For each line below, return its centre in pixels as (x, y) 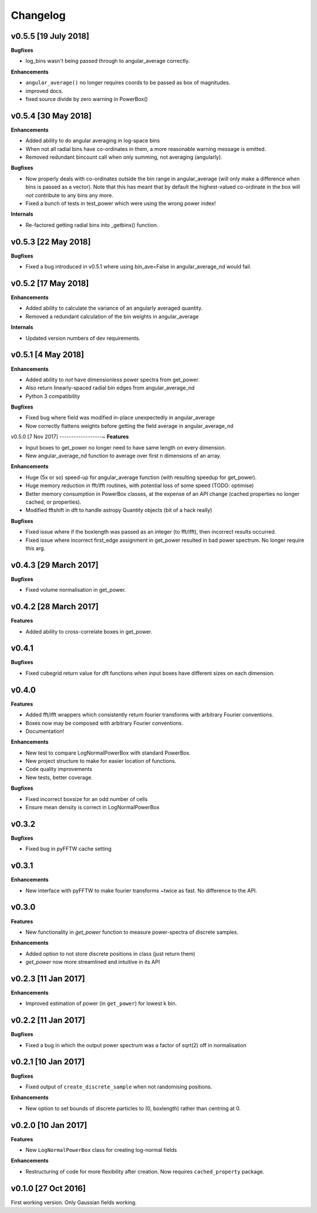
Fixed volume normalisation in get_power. (76, 590)
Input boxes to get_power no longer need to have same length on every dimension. (126, 447)
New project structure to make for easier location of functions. (101, 761)
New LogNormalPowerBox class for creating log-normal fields (101, 1150)
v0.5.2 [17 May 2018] (50, 283)
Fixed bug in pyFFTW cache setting (68, 849)
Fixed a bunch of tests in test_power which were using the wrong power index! (121, 203)
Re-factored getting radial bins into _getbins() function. (92, 225)
